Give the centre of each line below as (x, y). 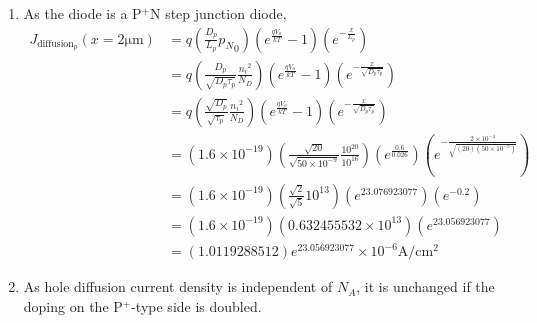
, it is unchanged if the (425, 286)
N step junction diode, (218, 13)
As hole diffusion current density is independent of (178, 286)
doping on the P (73, 306)
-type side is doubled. (196, 306)
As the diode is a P (82, 13)
